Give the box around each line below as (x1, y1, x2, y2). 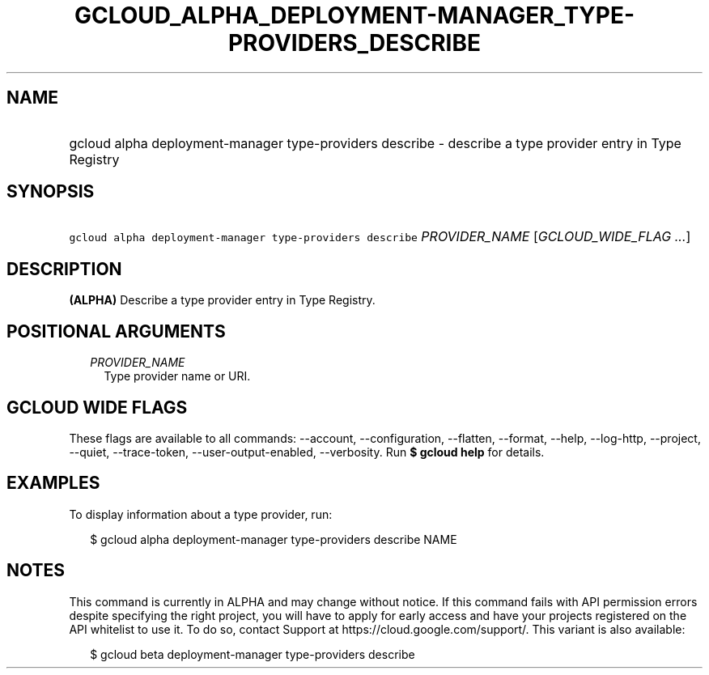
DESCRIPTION (6, 258, 122, 279)
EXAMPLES (6, 473, 100, 494)
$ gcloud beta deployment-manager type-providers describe (90, 647, 415, 661)
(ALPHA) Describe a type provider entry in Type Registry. (69, 293, 376, 308)
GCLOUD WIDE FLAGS (6, 397, 188, 418)
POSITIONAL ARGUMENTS (6, 321, 226, 342)
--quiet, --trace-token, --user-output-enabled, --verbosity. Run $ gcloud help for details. (69, 444, 545, 459)
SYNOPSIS (6, 181, 95, 202)
